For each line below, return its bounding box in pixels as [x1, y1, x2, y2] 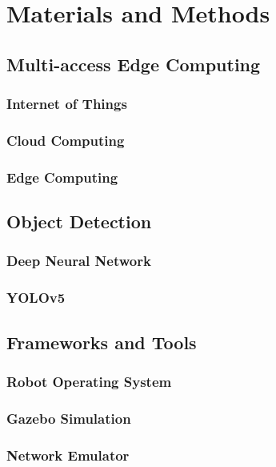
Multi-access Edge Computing [6, 51, 261, 76]
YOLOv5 [6, 288, 66, 308]
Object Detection [6, 209, 152, 234]
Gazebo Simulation [6, 408, 131, 428]
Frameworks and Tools [6, 329, 197, 354]
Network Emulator [6, 445, 130, 465]
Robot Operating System [6, 371, 172, 391]
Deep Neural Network [6, 251, 151, 271]
